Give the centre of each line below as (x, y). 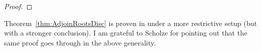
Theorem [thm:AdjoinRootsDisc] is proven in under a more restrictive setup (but (131, 23)
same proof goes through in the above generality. (80, 42)
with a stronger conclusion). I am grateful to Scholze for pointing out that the (126, 33)
